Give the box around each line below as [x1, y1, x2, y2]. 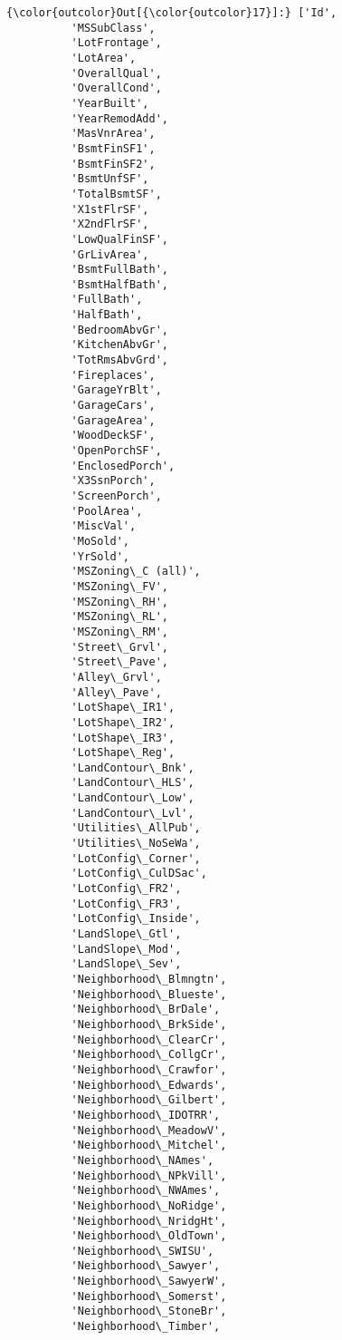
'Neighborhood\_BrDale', [71, 1003, 221, 1016]
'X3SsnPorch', [71, 474, 156, 488]
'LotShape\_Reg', [71, 746, 176, 760]
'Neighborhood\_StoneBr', [71, 1305, 227, 1318]
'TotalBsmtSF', [71, 187, 162, 200]
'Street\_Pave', [71, 655, 168, 669]
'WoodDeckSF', [71, 429, 156, 442]
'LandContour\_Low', [71, 791, 195, 805]
